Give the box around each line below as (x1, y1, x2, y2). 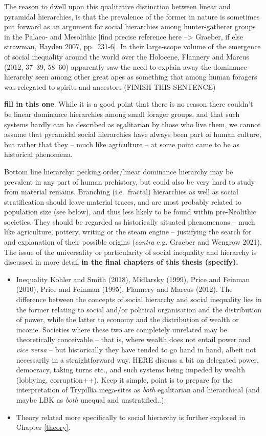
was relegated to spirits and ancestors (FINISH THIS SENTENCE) (4, 81, 216, 92)
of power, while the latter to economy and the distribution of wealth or (16, 314, 239, 325)
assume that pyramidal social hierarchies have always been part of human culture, (4, 129, 261, 140)
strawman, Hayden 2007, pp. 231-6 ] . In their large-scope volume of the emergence (4, 41, 261, 52)
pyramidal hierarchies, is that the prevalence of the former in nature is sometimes (4, 11, 260, 22)
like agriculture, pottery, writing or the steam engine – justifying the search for (4, 226, 252, 237)
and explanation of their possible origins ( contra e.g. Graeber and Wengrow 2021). (4, 236, 262, 247)
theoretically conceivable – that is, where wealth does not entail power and (16, 334, 251, 345)
